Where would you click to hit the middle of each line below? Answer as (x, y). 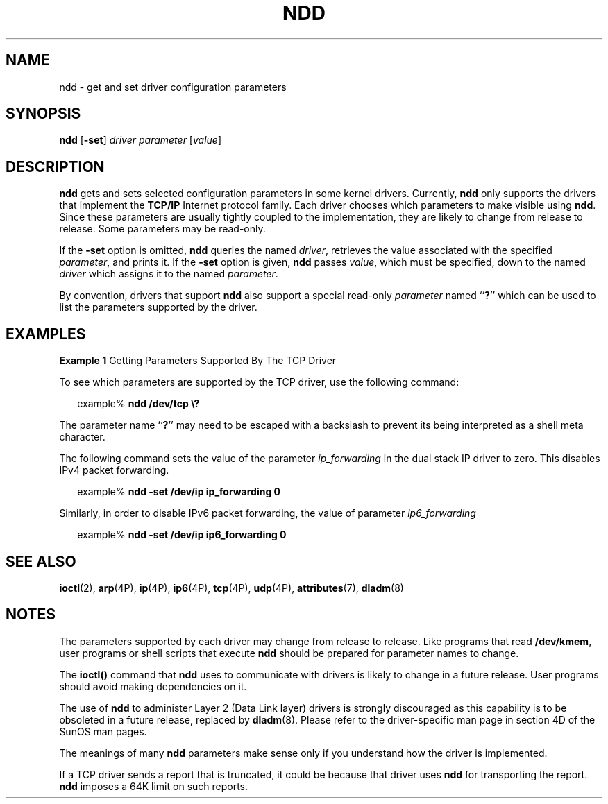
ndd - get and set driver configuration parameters (173, 87)
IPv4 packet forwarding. (114, 470)
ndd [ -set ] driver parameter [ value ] (140, 140)
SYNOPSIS (43, 114)
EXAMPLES (46, 334)
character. (82, 437)
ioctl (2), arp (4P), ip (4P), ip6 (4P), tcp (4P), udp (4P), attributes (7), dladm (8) (231, 588)
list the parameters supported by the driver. (158, 307)
